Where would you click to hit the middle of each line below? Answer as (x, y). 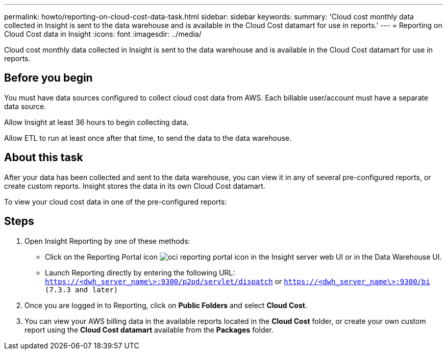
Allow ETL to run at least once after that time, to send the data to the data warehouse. (148, 138)
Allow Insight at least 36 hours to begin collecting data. (96, 122)
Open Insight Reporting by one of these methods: (107, 241)
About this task (44, 158)
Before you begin (48, 78)
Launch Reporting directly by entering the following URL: (140, 272)
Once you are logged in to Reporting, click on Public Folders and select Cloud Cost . (166, 305)
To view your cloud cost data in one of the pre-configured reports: (116, 201)
